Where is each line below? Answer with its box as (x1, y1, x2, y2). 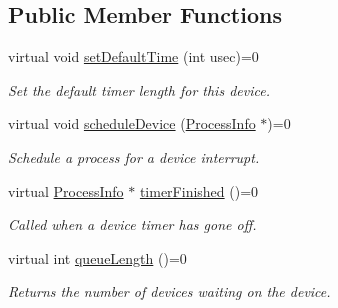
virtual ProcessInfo (8, 180, 124, 201)
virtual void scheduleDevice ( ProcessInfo (8, 113, 256, 134)
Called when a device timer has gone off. (8, 214, 257, 235)
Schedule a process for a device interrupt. (8, 146, 260, 167)
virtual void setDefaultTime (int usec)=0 (8, 46, 259, 67)
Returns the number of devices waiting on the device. (8, 281, 331, 302)
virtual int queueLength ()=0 (8, 247, 187, 268)
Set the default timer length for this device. (8, 79, 270, 100)
